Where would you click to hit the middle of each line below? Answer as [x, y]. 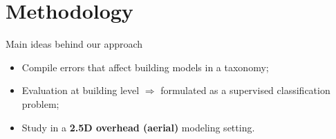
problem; [40, 103]
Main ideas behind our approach [74, 44]
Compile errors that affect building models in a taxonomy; [145, 67]
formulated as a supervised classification [245, 90]
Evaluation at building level [81, 90]
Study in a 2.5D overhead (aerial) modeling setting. [138, 127]
